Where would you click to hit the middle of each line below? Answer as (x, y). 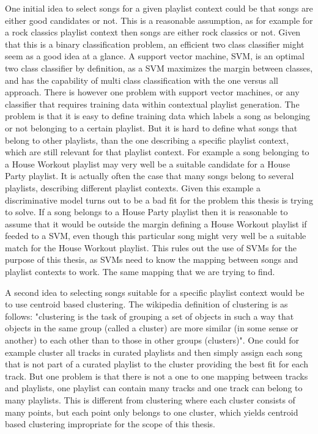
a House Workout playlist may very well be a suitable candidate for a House (148, 164)
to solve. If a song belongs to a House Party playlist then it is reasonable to (146, 212)
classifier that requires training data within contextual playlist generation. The (152, 104)
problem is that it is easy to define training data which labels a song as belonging (158, 116)
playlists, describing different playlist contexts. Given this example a (133, 187)
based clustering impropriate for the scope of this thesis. (110, 424)
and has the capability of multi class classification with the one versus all (142, 80)
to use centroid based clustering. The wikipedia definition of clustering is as (146, 304)
